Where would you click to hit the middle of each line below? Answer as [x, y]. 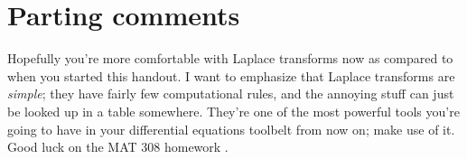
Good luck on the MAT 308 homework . [118, 147]
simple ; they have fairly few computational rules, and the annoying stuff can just [231, 94]
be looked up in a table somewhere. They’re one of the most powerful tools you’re [233, 111]
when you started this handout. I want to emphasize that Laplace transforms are [231, 75]
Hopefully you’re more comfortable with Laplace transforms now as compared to [230, 58]
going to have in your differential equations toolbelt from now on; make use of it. [231, 129]
